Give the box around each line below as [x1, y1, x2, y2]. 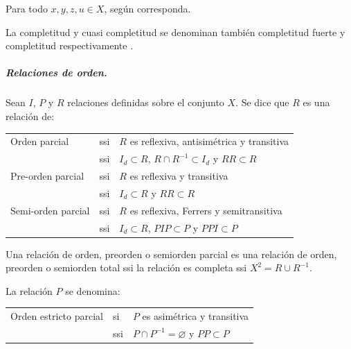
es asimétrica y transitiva [142, 309, 249, 323]
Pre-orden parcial [10, 168, 84, 182]
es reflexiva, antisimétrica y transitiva [129, 134, 289, 148]
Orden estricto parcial [10, 309, 103, 323]
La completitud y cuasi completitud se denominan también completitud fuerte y [6, 24, 345, 39]
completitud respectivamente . [6, 38, 134, 53]
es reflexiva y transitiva [129, 168, 228, 182]
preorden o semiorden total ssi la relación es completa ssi [6, 260, 247, 275]
